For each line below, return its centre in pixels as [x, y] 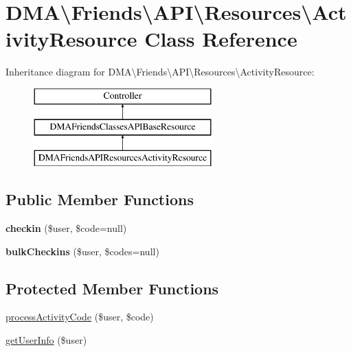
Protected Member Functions [112, 288]
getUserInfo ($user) [46, 340]
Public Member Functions [100, 199]
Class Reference [221, 39]
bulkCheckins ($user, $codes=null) [82, 251]
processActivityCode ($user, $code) [80, 317]
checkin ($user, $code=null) [66, 228]
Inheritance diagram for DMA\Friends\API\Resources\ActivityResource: [160, 72]
